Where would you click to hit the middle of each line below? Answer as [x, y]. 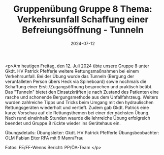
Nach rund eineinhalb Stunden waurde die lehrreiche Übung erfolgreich [78, 118]
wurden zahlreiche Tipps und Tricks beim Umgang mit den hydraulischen [79, 102]
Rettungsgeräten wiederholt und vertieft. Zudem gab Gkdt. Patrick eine [77, 107]
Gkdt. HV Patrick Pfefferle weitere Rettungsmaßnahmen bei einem [72, 71]
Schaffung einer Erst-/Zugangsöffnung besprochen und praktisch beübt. [79, 86]
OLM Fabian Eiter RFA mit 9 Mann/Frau [44, 138]
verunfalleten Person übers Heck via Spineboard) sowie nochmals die [76, 81]
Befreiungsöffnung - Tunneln [83, 30]
